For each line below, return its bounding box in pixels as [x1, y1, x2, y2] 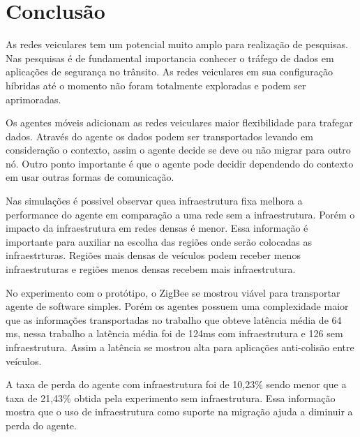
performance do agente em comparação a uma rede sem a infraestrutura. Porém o [6, 207, 355, 221]
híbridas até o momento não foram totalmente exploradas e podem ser [6, 77, 306, 92]
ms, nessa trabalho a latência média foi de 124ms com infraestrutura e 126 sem [6, 326, 343, 341]
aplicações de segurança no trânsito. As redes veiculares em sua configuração [6, 64, 333, 79]
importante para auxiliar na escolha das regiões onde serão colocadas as [6, 234, 312, 249]
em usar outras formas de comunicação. [6, 170, 174, 184]
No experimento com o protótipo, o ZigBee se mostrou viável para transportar [6, 285, 340, 299]
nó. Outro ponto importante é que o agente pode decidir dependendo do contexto [6, 156, 354, 170]
